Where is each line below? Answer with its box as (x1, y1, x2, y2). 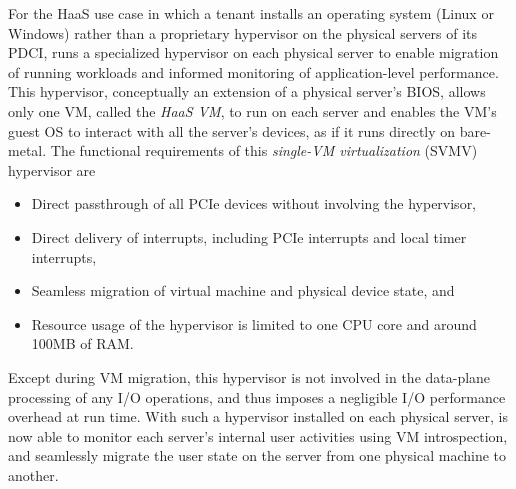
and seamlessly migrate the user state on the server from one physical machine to (8, 445, 507, 466)
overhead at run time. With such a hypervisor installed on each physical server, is (8, 406, 509, 427)
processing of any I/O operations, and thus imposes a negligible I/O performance (8, 386, 506, 407)
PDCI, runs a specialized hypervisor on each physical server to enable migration (8, 42, 499, 63)
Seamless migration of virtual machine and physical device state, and (31, 280, 455, 301)
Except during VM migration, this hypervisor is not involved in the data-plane (8, 366, 491, 387)
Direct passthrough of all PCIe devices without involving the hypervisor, (31, 193, 477, 214)
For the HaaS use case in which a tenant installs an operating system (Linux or (8, 3, 494, 23)
